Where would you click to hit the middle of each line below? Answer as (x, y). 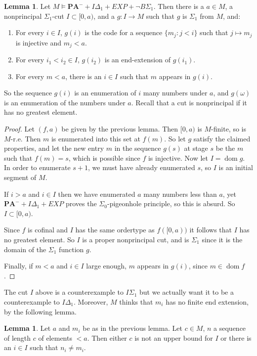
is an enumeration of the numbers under (65, 102)
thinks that (136, 301)
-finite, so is (229, 129)
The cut (16, 292)
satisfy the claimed (222, 138)
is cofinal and (48, 230)
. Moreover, (91, 301)
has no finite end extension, (207, 301)
